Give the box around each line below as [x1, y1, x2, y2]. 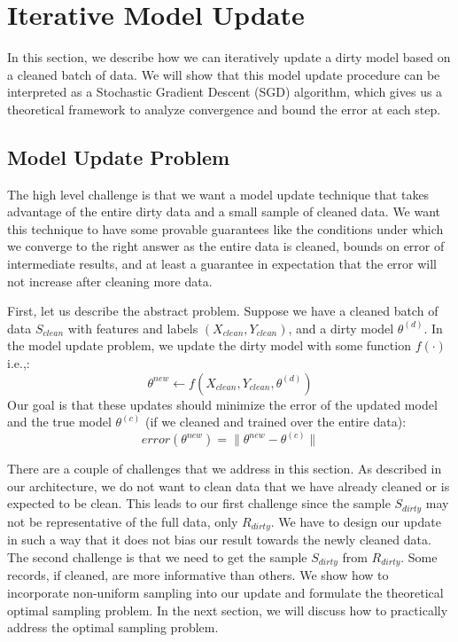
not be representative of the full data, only [7, 512, 238, 530]
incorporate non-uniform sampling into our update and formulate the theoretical [7, 583, 444, 601]
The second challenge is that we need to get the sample [7, 547, 307, 566]
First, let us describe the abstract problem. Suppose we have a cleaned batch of [7, 301, 439, 320]
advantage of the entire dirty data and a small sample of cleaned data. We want [7, 202, 441, 221]
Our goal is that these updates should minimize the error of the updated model [7, 395, 438, 413]
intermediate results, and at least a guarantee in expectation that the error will [7, 254, 438, 273]
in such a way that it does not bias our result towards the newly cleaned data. [7, 530, 431, 549]
